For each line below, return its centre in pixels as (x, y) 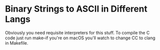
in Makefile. (17, 43)
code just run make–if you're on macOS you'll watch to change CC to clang (80, 38)
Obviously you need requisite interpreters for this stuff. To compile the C (77, 33)
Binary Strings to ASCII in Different (76, 9)
